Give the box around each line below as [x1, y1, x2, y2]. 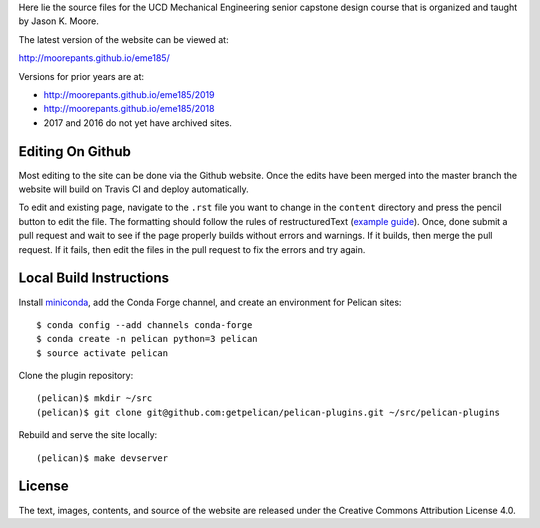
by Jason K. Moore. [18, 15, 99, 27]
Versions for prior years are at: [18, 70, 145, 82]
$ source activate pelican [36, 347, 169, 359]
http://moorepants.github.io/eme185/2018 [43, 103, 215, 115]
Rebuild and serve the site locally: [18, 429, 158, 441]
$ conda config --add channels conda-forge [36, 319, 253, 330]
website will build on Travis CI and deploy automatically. [18, 183, 249, 195]
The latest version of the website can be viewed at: [18, 33, 229, 45]
